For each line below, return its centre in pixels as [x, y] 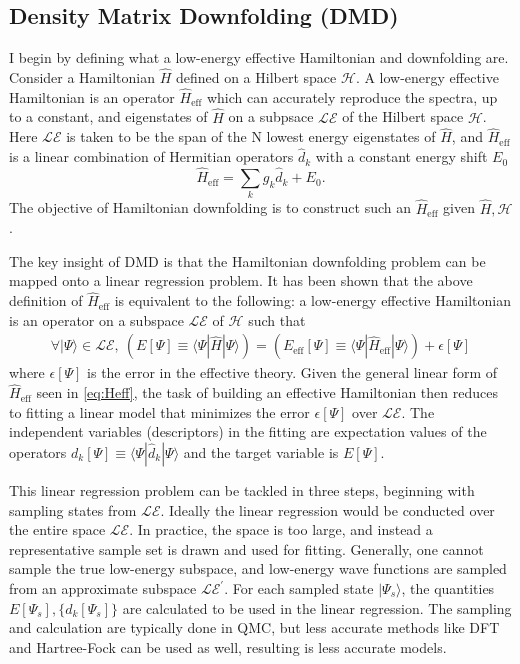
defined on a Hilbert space [256, 77]
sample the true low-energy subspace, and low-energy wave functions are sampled [258, 568]
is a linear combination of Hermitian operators [151, 156]
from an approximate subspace [103, 588]
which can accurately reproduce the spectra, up [352, 96]
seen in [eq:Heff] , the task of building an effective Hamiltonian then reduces [267, 392]
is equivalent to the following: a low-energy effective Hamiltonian [313, 300]
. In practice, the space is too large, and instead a [281, 529]
